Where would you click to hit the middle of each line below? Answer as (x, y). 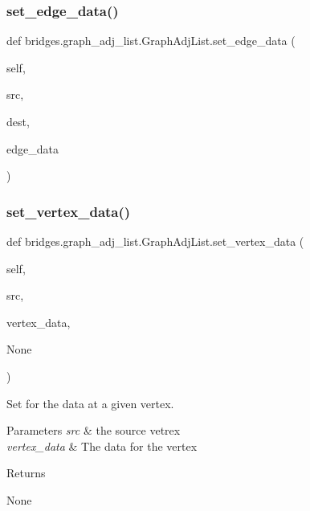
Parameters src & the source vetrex (94, 430)
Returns (26, 473)
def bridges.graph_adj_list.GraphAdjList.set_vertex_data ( (155, 241)
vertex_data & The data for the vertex (102, 446)
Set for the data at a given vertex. (90, 403)
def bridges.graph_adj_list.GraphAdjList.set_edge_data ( (151, 41)
